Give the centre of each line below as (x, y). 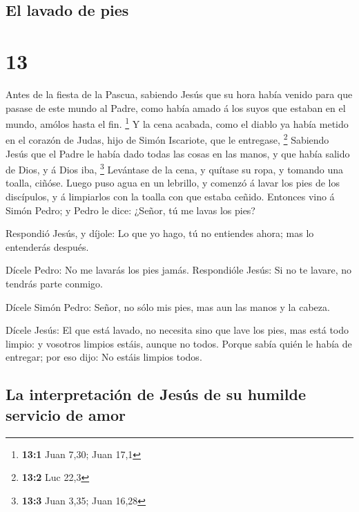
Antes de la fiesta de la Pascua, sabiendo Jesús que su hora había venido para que (179, 94)
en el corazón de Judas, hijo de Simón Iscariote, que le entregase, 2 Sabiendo (167, 139)
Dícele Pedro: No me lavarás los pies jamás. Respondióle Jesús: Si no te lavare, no (179, 270)
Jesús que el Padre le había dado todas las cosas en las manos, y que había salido (178, 153)
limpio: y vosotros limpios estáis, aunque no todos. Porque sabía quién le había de (179, 343)
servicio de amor (66, 414)
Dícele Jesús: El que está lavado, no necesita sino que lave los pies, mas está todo (177, 330)
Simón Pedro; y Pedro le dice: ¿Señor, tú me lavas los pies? (130, 210)
